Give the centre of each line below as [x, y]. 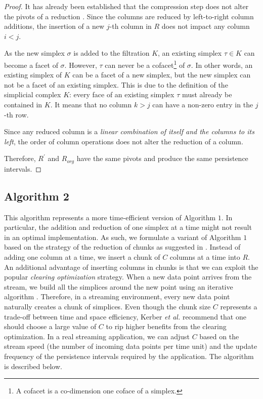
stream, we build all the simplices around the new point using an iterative [119, 286]
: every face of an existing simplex [122, 94]
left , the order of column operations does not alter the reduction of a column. [124, 141]
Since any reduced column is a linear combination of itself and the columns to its [129, 131]
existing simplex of [33, 75]
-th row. [16, 114]
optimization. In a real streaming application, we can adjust [97, 336]
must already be [207, 94]
